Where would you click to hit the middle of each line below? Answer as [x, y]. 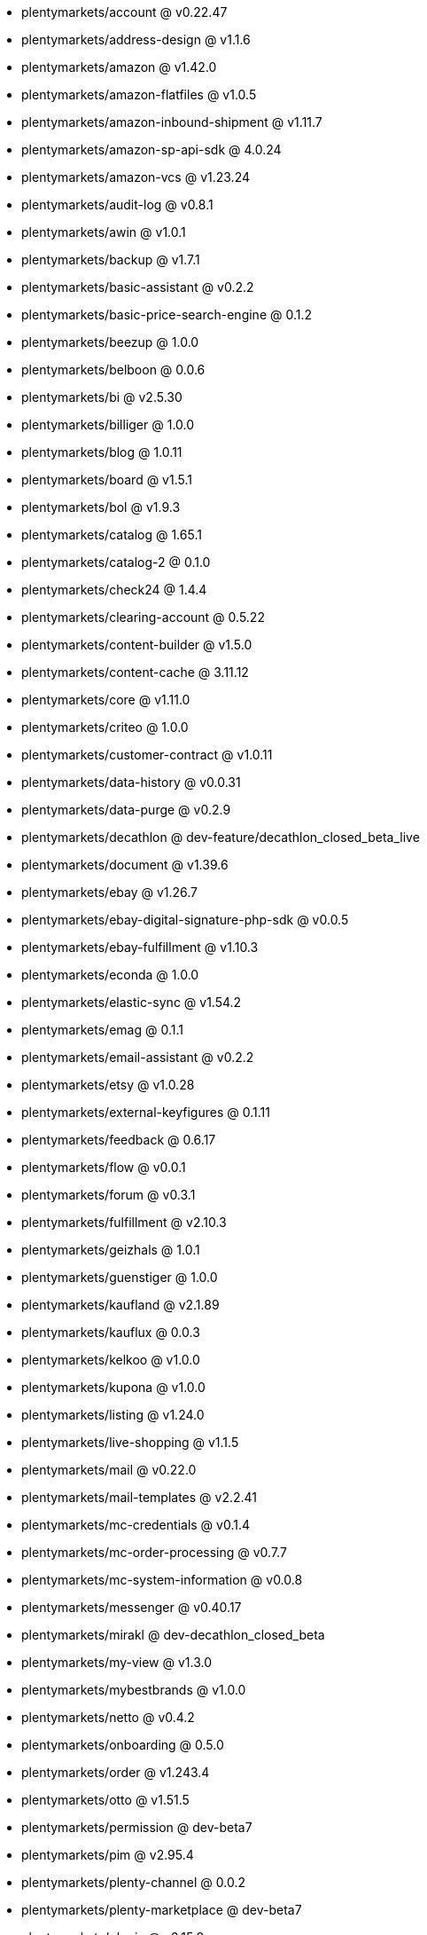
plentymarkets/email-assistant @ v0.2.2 [138, 1057]
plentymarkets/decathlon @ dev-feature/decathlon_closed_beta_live [221, 837]
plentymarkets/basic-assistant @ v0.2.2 [138, 287]
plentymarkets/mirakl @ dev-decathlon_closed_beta [173, 1635]
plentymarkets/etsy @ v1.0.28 [108, 1085]
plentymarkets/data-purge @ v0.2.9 [126, 810]
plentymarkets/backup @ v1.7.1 [111, 260]
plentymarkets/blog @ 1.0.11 [102, 452]
